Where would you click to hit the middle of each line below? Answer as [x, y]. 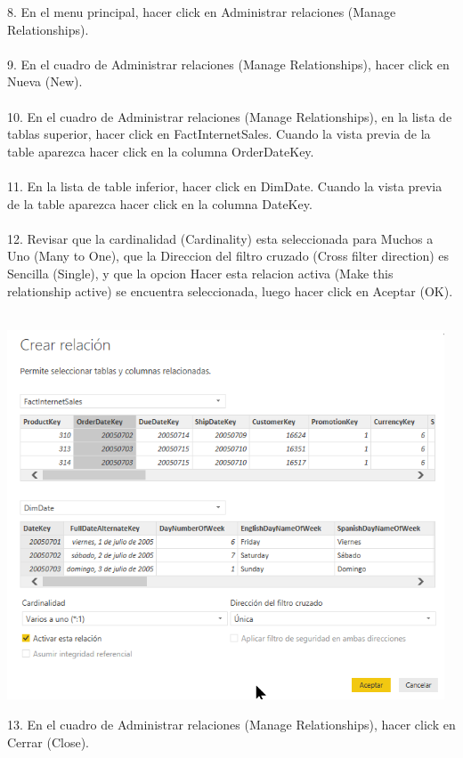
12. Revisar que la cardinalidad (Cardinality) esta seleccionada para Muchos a [220, 238]
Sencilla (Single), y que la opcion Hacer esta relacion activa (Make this [200, 273]
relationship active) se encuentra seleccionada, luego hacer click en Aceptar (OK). [230, 290]
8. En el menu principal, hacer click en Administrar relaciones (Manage [202, 12]
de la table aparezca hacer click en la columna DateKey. [160, 203]
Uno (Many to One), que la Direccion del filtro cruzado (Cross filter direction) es [228, 256]
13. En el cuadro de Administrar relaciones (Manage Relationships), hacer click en [231, 725]
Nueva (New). [45, 81]
